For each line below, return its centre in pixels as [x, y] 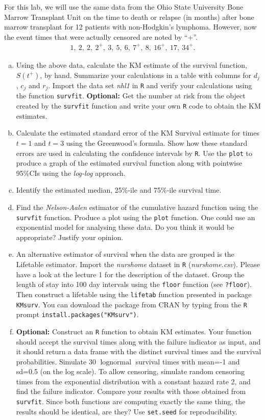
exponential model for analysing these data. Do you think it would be [125, 227]
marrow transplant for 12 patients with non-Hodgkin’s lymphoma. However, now [130, 27]
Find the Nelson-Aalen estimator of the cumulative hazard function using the [137, 207]
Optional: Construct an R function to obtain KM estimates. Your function [134, 331]
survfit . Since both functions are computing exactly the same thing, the [131, 401]
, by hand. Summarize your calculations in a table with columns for [146, 75]
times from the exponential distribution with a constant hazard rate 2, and [133, 381]
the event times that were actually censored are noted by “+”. [101, 36]
